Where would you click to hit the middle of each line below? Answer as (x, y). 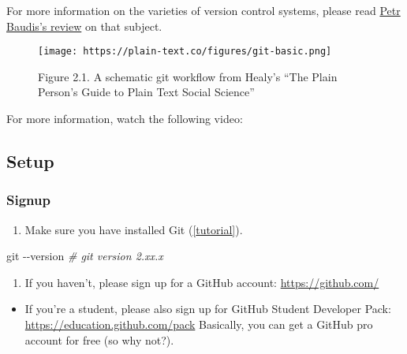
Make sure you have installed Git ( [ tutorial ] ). (134, 229)
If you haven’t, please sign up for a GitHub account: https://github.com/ (202, 282)
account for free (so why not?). (99, 339)
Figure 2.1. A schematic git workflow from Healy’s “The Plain (188, 76)
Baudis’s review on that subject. (84, 26)
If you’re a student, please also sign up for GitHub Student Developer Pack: (208, 309)
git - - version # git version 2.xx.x (85, 256)
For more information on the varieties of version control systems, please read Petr (203, 10)
